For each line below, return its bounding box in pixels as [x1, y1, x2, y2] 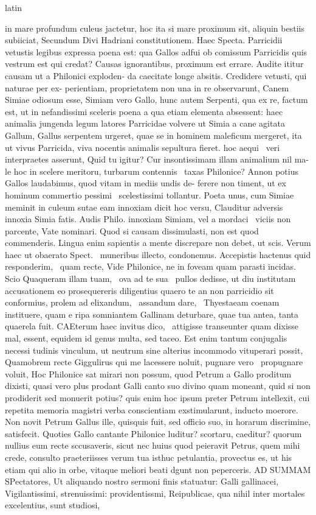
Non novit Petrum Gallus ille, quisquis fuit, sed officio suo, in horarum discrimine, [5, 415, 311, 428]
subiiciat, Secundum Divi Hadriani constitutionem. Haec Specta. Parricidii [5, 33, 283, 46]
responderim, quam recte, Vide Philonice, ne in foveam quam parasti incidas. [5, 260, 296, 273]
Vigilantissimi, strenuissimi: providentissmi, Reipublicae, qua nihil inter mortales [5, 486, 305, 499]
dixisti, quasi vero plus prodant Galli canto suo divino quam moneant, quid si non [5, 379, 311, 392]
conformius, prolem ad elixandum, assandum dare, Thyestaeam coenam [5, 296, 280, 309]
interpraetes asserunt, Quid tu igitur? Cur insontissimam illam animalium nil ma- [5, 153, 309, 166]
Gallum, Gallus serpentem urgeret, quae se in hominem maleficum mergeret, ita [5, 128, 302, 141]
